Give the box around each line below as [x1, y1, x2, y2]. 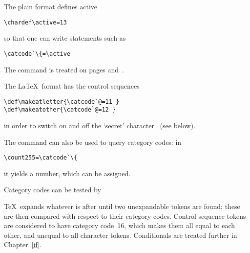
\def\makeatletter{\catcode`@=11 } [4, 98, 120, 105]
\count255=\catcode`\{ [4, 154, 78, 161]
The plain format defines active [4, 1, 98, 11]
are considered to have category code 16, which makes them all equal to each [4, 220, 235, 230]
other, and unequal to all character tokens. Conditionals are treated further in [4, 230, 237, 240]
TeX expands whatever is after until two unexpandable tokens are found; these [4, 201, 240, 211]
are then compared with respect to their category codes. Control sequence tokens [4, 210, 246, 221]
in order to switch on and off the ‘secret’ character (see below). [4, 120, 195, 130]
